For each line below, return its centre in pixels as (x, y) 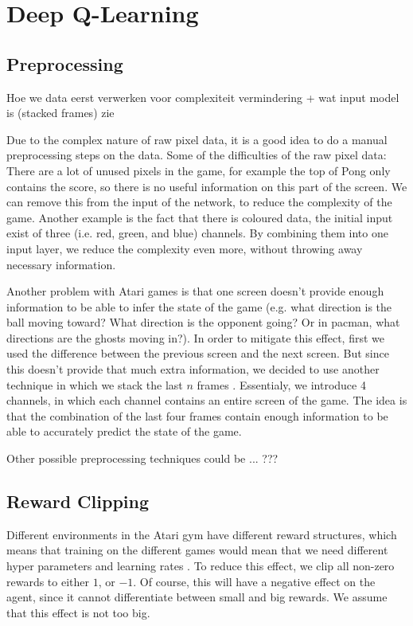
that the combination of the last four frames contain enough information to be (197, 415)
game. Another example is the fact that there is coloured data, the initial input (200, 217)
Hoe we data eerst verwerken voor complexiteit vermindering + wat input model (203, 97)
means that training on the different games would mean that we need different (197, 550)
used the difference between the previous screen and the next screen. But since (198, 353)
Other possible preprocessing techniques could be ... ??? (142, 458)
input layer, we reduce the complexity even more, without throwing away (185, 248)
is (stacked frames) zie (60, 113)
